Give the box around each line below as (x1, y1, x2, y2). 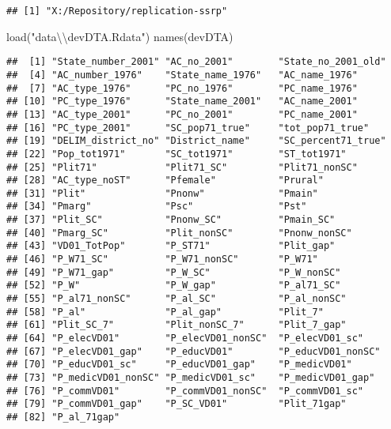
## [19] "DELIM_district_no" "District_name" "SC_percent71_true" (6, 135, 386, 147)
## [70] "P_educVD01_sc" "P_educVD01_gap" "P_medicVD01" (6, 359, 352, 371)
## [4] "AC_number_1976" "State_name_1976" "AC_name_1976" (6, 69, 358, 81)
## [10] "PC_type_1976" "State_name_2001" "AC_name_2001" (6, 96, 358, 107)
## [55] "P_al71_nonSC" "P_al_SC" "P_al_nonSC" (6, 293, 347, 305)
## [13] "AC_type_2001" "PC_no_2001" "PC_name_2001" (6, 108, 358, 120)
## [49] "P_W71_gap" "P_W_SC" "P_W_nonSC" (6, 266, 341, 278)
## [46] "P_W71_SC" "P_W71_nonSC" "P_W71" (6, 254, 318, 265)
